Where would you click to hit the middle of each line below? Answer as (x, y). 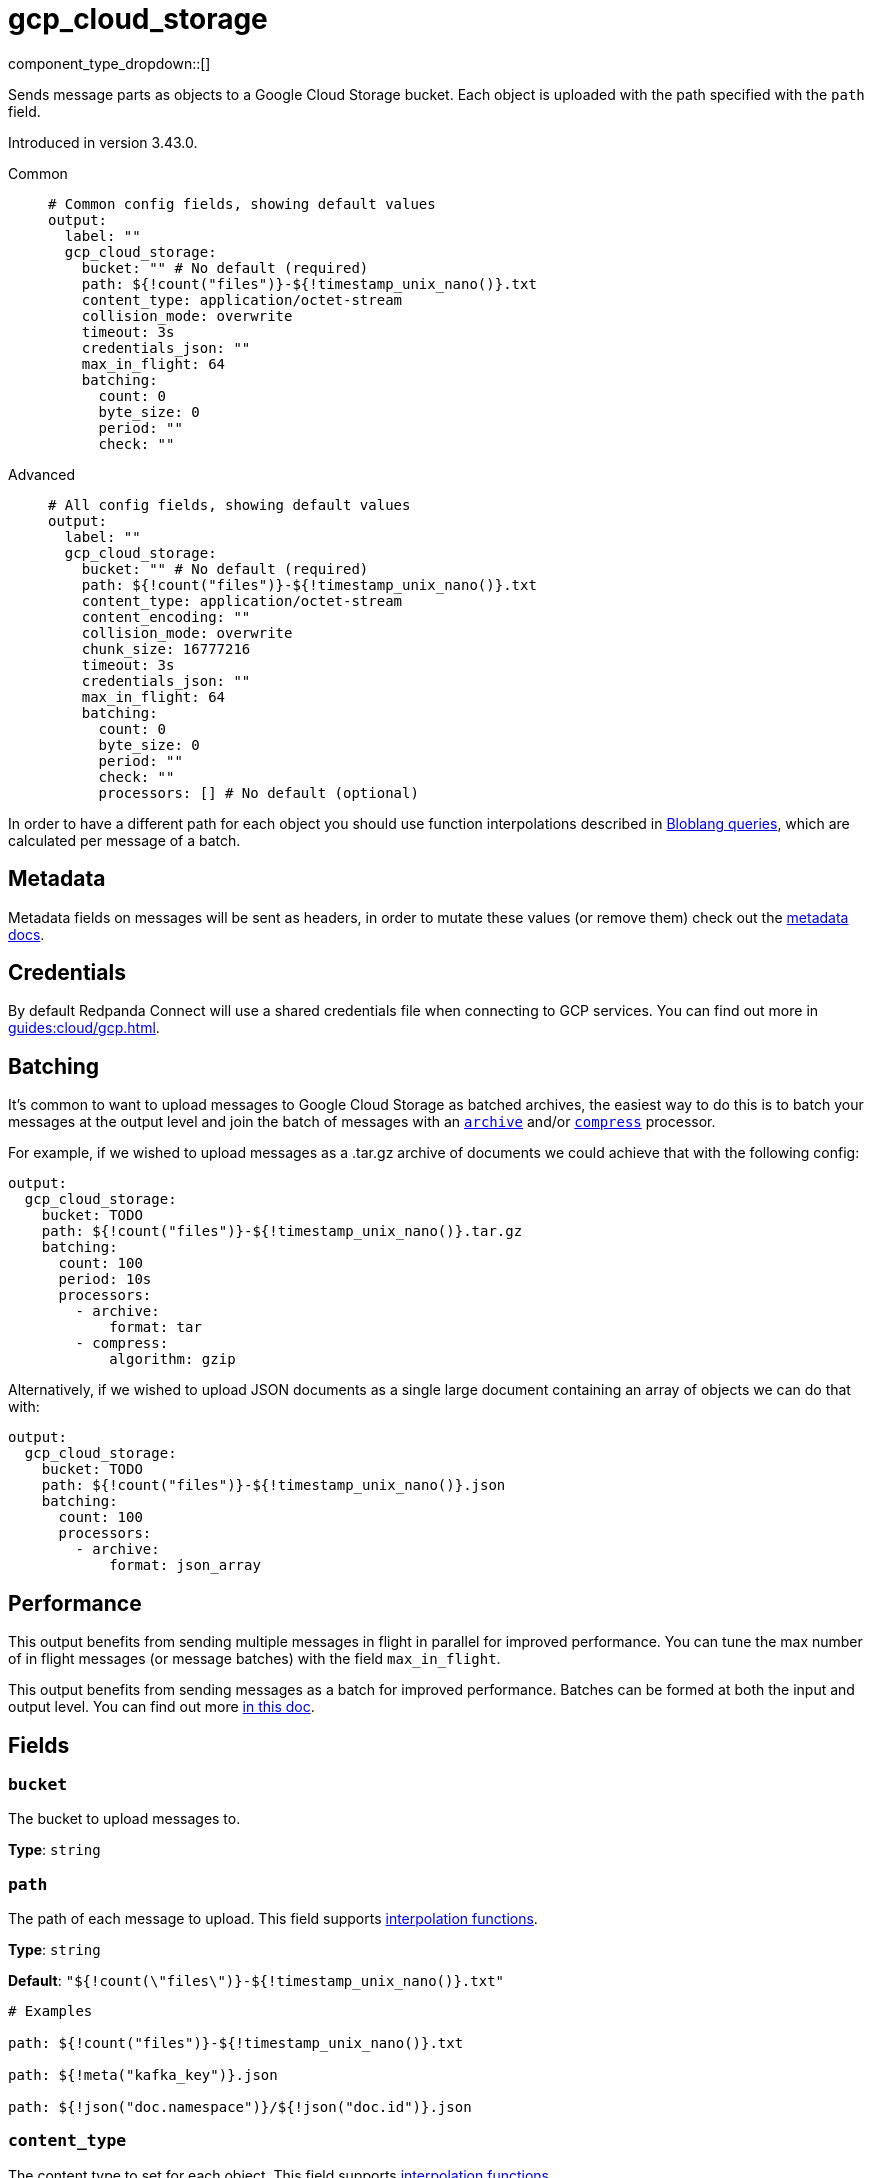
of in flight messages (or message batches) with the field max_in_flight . (254, 1659)
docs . (26, 934)
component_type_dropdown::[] (109, 63)
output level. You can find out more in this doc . (161, 1707)
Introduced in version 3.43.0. (103, 142)
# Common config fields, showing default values (242, 203)
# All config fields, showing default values (229, 504)
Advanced (41, 474)
